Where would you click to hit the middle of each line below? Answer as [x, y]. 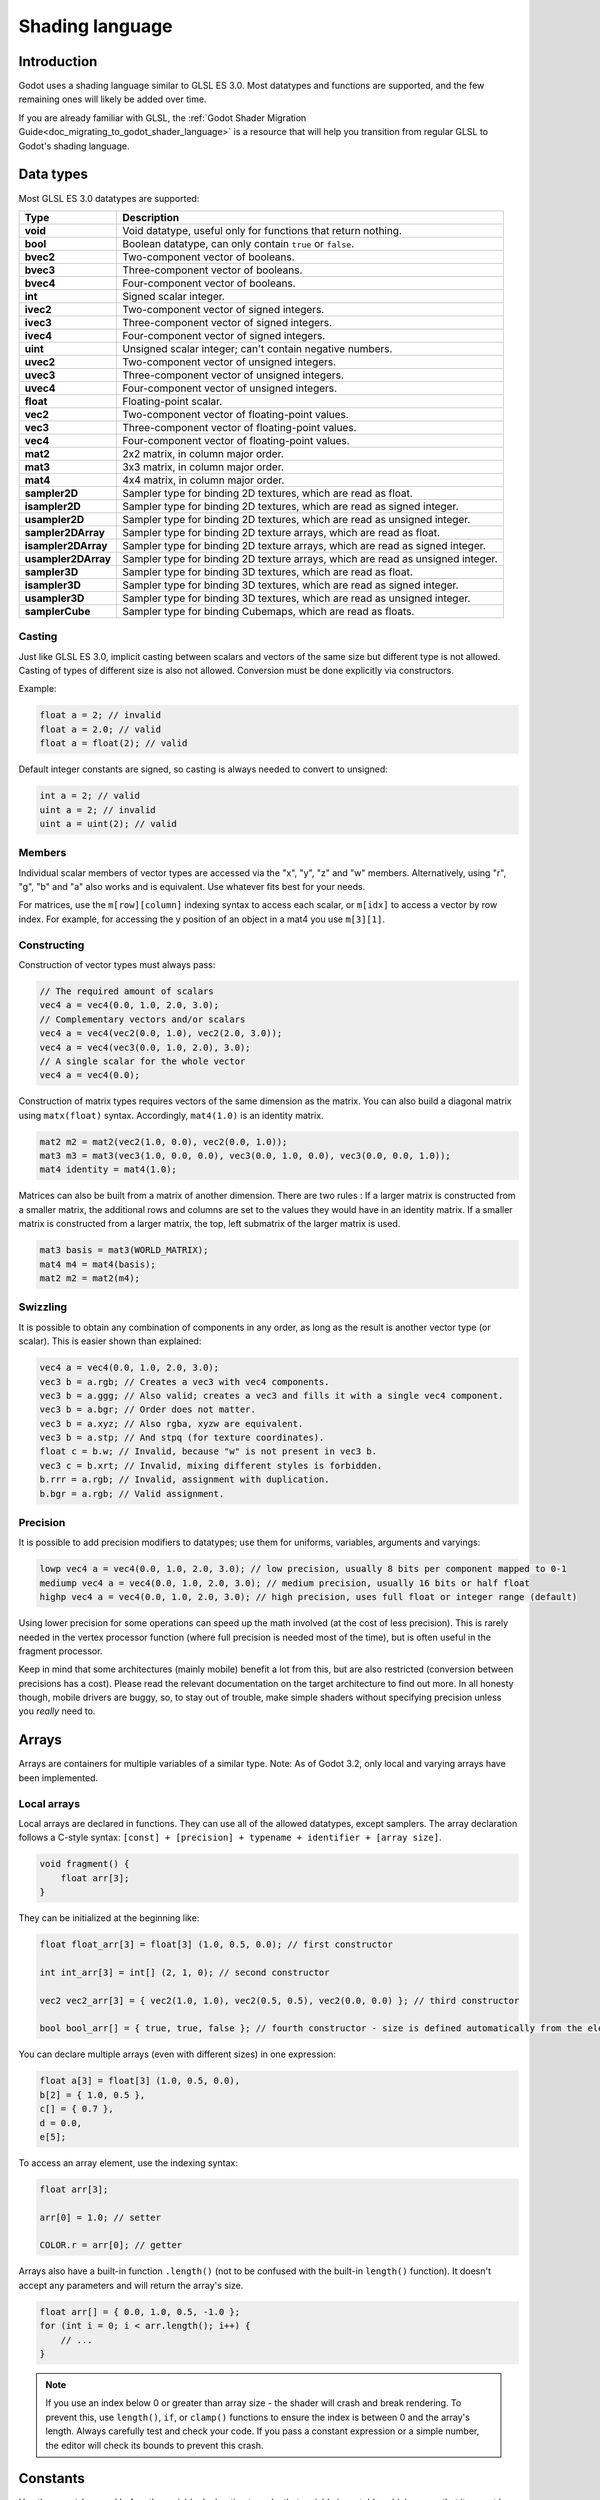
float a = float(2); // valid [113, 743]
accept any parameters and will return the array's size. [131, 2285]
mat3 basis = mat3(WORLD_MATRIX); [124, 1250]
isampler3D [53, 585]
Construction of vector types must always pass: [117, 965]
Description [150, 217]
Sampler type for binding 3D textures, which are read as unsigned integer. [296, 598]
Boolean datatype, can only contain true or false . [238, 243]
